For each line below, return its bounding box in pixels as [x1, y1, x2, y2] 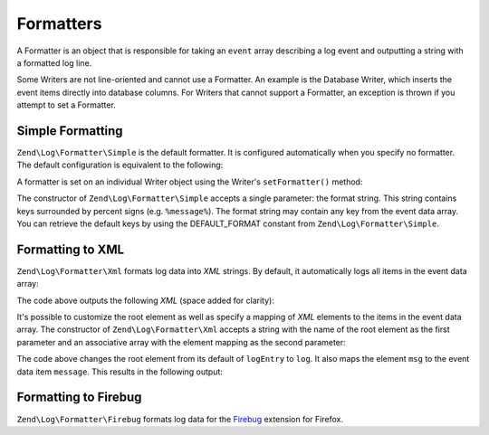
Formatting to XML [16, 241, 125, 257]
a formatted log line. [16, 57, 92, 68]
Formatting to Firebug [16, 390, 142, 405]
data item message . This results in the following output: [16, 366, 224, 377]
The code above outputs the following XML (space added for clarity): [16, 295, 275, 306]
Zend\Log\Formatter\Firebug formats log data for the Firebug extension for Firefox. [16, 413, 344, 424]
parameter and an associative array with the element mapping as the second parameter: [16, 336, 346, 347]
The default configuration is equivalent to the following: [16, 159, 224, 171]
